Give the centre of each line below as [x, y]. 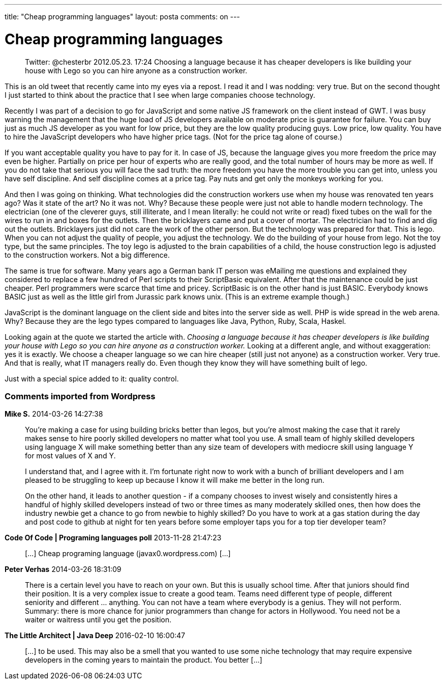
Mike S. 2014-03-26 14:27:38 [54, 414]
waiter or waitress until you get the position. [98, 620]
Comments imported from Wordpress [80, 396]
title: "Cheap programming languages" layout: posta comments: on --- [122, 17]
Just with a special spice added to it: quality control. [92, 378]
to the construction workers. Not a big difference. [87, 255]
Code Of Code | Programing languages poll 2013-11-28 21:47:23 [113, 538]
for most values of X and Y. [70, 456]
